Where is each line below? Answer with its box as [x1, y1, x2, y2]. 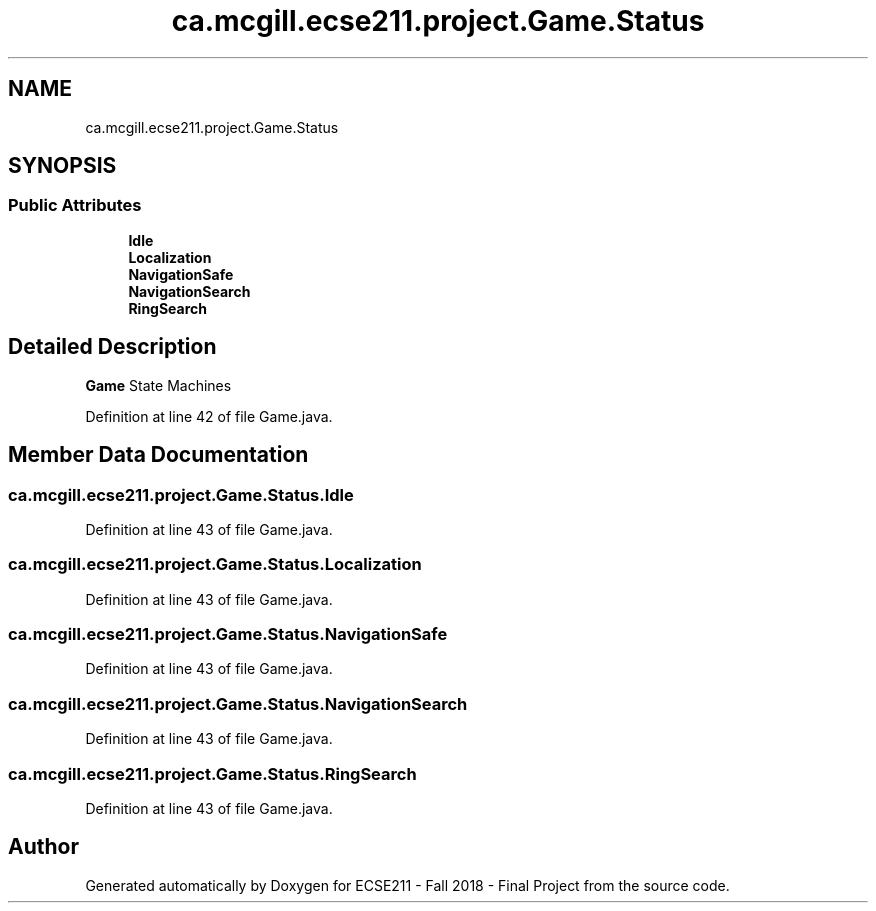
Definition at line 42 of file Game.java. [85, 407, 333, 425]
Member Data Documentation [8, 442, 309, 468]
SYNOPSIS [8, 153, 117, 179]
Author [8, 834, 79, 860]
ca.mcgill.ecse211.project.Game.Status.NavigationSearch [8, 693, 468, 714]
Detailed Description [8, 334, 217, 360]
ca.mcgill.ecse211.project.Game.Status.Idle [8, 484, 354, 505]
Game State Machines [85, 376, 232, 394]
